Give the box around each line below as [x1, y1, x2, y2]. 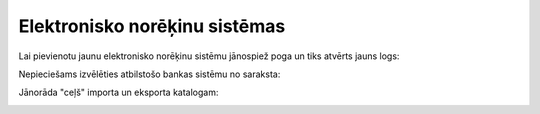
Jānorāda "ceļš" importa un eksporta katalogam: [18, 86, 219, 99]
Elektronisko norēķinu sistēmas [18, 15, 286, 37]
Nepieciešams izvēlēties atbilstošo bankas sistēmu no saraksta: [18, 68, 281, 80]
